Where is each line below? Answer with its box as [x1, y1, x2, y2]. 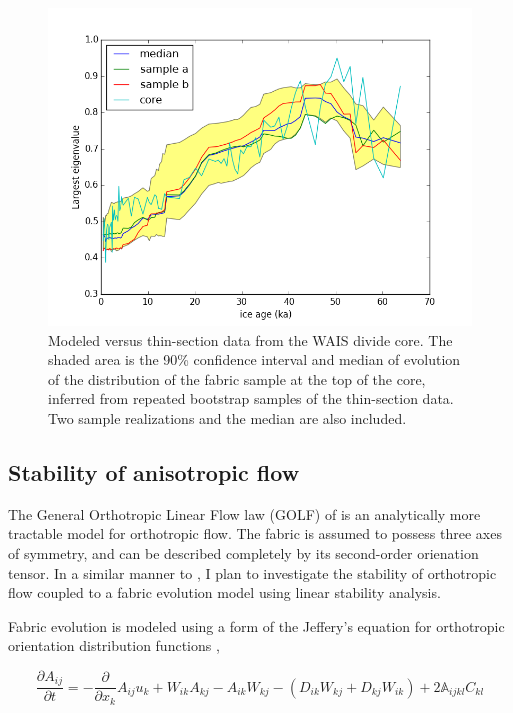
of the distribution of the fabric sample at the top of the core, [48, 368, 426, 389]
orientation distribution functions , [8, 635, 220, 656]
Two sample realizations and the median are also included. [48, 407, 407, 428]
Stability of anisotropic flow [8, 456, 300, 487]
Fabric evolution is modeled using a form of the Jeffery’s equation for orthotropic [8, 615, 505, 636]
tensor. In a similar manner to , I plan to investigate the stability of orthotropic [8, 562, 497, 583]
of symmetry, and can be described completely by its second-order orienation [8, 542, 479, 563]
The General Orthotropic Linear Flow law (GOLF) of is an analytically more [8, 503, 481, 524]
